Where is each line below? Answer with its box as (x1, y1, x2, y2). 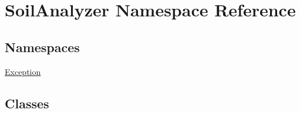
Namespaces (5, 37, 80, 56)
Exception (5, 65, 41, 77)
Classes (5, 94, 49, 112)
